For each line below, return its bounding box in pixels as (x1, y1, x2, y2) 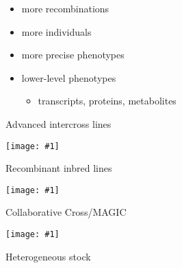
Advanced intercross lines (5, 116, 112, 131)
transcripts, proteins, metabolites (38, 93, 177, 108)
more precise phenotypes (21, 47, 125, 62)
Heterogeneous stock (5, 249, 91, 263)
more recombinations (21, 1, 109, 15)
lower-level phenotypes (21, 70, 116, 85)
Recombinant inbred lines (5, 161, 112, 175)
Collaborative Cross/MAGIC (5, 205, 127, 219)
